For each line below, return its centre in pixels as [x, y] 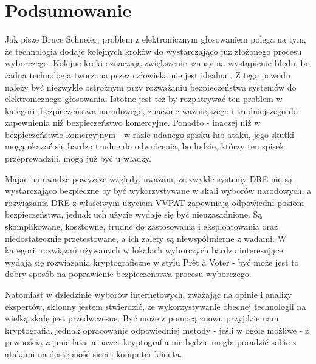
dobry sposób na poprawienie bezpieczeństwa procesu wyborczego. [128, 274]
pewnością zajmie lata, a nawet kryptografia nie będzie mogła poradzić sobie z [151, 342]
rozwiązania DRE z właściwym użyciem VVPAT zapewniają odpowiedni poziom [155, 202]
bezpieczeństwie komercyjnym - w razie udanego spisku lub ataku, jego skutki [149, 134]
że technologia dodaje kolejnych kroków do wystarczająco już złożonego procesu [153, 51]
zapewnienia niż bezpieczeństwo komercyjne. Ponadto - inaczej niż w [133, 122]
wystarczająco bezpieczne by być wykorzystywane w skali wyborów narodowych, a [158, 191]
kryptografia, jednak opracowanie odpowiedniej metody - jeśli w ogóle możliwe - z [157, 330]
